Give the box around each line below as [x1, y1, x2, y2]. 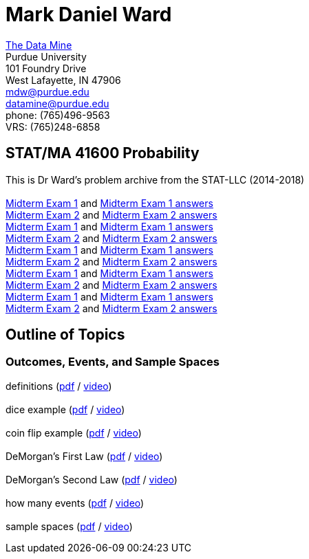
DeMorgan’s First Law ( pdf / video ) [6, 450, 163, 462]
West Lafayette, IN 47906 [6, 74, 121, 86]
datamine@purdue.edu [6, 97, 109, 109]
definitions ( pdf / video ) [6, 380, 112, 392]
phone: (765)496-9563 [6, 109, 110, 121]
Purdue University [6, 50, 87, 63]
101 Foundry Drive [6, 62, 87, 74]
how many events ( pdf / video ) [6, 496, 145, 509]
